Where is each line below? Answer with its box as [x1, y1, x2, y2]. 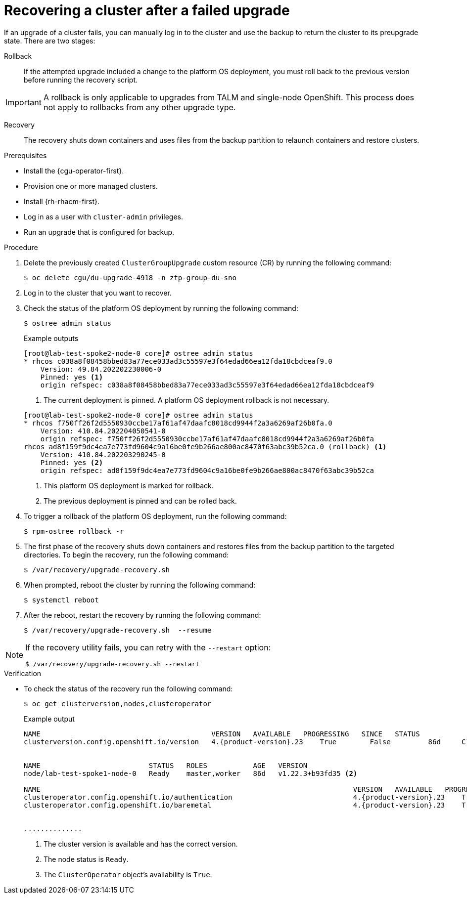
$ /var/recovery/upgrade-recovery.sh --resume [24, 626, 212, 634]
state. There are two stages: [4, 36, 95, 45]
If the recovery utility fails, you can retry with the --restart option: [25, 642, 271, 652]
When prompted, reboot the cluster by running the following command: [24, 580, 256, 589]
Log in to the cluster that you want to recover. [24, 288, 172, 297]
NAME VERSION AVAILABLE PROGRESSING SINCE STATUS [24, 729, 420, 738]
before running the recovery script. [24, 75, 138, 84]
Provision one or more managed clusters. [24, 181, 158, 190]
